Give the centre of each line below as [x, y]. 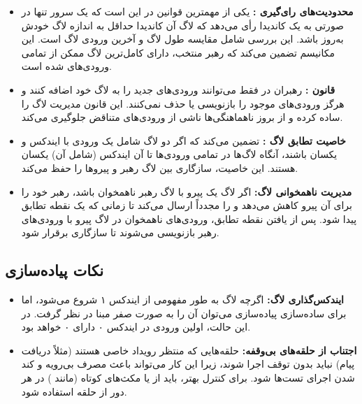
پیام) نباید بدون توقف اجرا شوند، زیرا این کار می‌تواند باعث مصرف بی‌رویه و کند [188, 364]
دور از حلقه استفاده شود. [74, 391]
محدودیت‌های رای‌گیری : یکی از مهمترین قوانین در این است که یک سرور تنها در [187, 11]
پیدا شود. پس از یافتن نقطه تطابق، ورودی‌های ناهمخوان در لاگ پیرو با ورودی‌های [189, 218]
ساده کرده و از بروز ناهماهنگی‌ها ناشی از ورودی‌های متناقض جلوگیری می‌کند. [182, 117]
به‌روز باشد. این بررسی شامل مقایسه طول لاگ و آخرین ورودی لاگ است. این [182, 39]
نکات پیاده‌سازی [55, 270]
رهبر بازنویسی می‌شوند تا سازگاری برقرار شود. [120, 232]
